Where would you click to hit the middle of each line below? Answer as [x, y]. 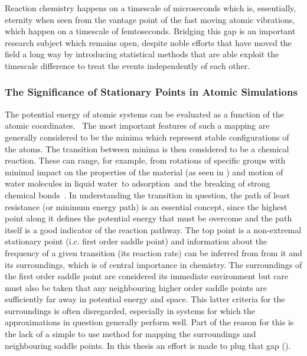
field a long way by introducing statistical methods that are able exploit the [142, 54]
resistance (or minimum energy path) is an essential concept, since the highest [146, 206]
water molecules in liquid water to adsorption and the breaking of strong [138, 183]
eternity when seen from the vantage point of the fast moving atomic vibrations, [150, 19]
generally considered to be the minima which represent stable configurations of [147, 137]
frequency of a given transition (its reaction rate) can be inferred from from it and [153, 252]
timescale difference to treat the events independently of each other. [128, 65]
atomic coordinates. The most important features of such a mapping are [137, 125]
